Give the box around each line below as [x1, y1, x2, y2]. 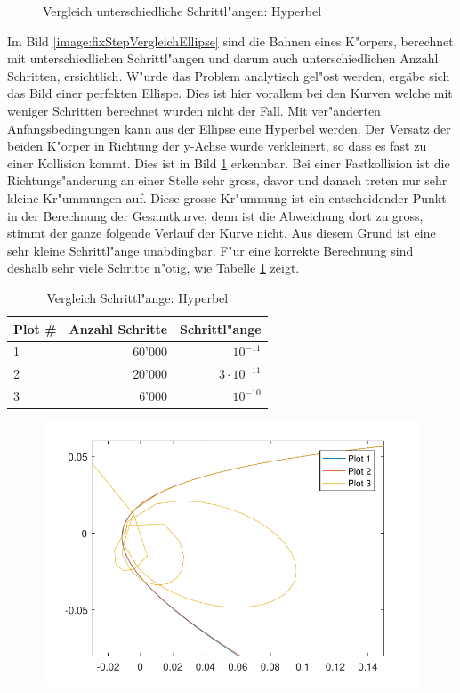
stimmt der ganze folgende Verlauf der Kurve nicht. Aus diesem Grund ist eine [7, 224, 436, 242]
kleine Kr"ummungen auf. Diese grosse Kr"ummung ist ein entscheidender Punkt [7, 188, 447, 207]
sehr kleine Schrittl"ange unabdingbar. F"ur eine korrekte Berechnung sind [7, 241, 414, 259]
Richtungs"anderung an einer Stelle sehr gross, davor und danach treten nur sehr [7, 171, 448, 190]
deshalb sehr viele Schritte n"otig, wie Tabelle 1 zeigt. [7, 258, 300, 277]
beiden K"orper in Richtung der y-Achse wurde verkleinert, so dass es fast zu [7, 136, 427, 155]
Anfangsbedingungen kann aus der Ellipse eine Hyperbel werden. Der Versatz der [7, 118, 451, 137]
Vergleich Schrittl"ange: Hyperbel [46, 288, 229, 306]
